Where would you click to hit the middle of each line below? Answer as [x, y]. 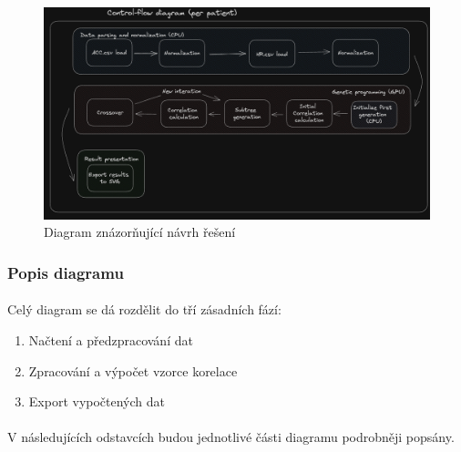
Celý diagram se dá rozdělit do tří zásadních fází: [144, 309]
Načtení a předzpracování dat [111, 339]
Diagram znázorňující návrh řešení [140, 232]
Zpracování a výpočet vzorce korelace [133, 370]
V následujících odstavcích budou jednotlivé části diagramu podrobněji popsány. [231, 437]
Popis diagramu [66, 272]
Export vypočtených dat [97, 401]
